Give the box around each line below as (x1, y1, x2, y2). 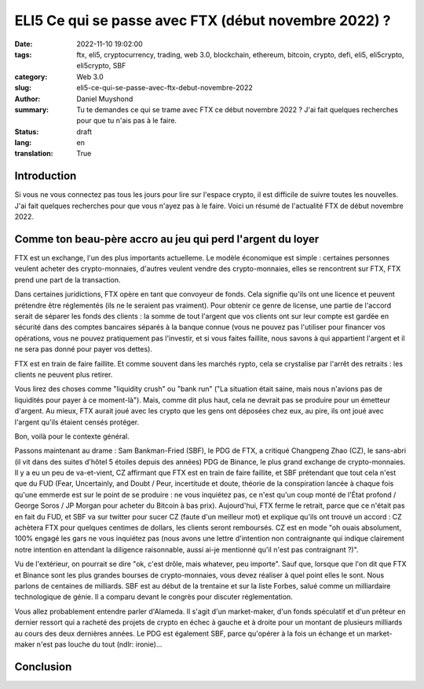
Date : (14, 39, 33, 49)
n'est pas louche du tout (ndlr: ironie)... (36, 640, 163, 649)
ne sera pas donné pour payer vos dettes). (14, 344, 153, 354)
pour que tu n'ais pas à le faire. (76, 116, 177, 126)
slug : (14, 83, 31, 93)
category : (14, 71, 48, 82)
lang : (14, 138, 32, 148)
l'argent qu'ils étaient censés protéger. (14, 417, 140, 427)
